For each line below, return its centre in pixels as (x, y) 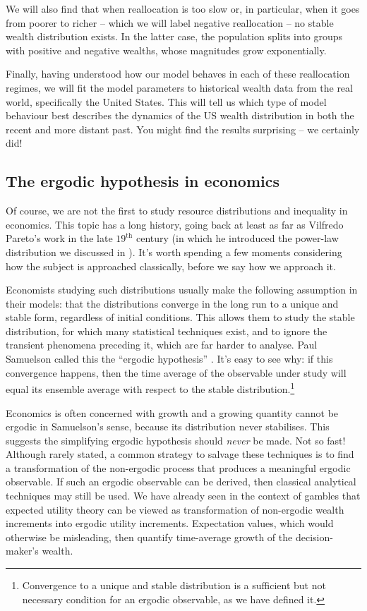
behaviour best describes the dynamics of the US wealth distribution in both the (180, 115)
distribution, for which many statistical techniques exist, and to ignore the (167, 331)
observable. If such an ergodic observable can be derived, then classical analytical (181, 482)
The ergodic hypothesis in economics (143, 181)
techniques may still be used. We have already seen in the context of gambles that (183, 496)
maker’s (22, 551)
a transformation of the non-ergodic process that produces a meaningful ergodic (178, 467)
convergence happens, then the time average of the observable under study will (176, 372)
